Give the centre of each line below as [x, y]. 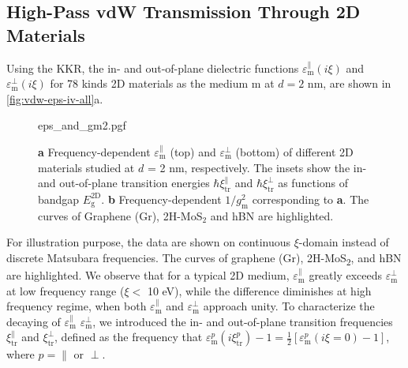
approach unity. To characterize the [289, 306]
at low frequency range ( [66, 290]
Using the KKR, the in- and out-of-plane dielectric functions [153, 68]
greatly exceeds [346, 275]
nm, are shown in [349, 83]
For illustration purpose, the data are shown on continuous [149, 242]
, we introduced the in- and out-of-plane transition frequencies [243, 321]
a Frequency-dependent [94, 151]
